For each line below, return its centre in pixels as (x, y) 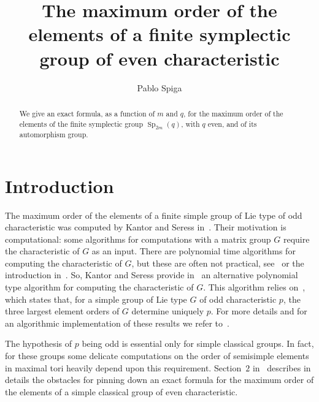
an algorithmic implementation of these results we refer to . (117, 323)
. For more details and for (259, 311)
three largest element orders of (62, 311)
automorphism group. (54, 134)
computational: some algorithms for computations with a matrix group (138, 239)
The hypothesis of (39, 343)
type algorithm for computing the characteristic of (99, 287)
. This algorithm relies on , (254, 287)
